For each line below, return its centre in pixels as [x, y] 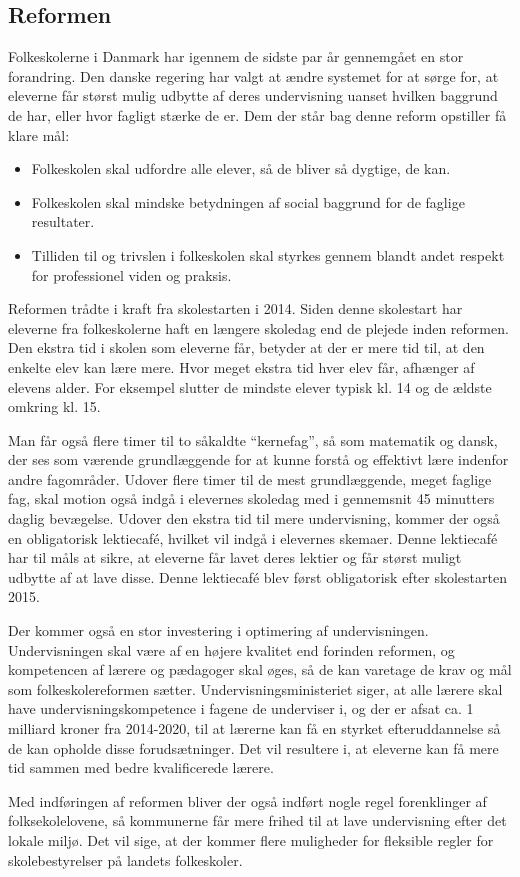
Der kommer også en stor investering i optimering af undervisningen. [218, 630]
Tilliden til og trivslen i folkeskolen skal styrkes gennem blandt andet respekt [268, 254]
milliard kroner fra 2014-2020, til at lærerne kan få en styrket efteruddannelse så [254, 728]
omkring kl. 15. [54, 406]
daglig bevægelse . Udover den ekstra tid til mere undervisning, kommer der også [254, 518]
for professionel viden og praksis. [131, 274]
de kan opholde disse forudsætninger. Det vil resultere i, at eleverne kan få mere [253, 747]
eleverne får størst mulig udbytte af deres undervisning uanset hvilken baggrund [253, 95]
